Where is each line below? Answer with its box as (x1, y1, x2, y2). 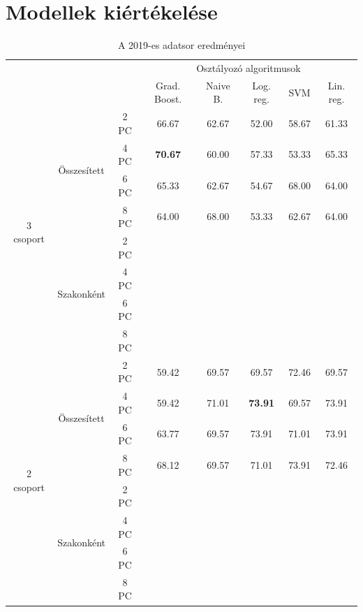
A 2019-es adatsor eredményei (117, 38, 246, 52)
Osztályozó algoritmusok (196, 60, 301, 75)
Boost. (154, 92, 182, 106)
